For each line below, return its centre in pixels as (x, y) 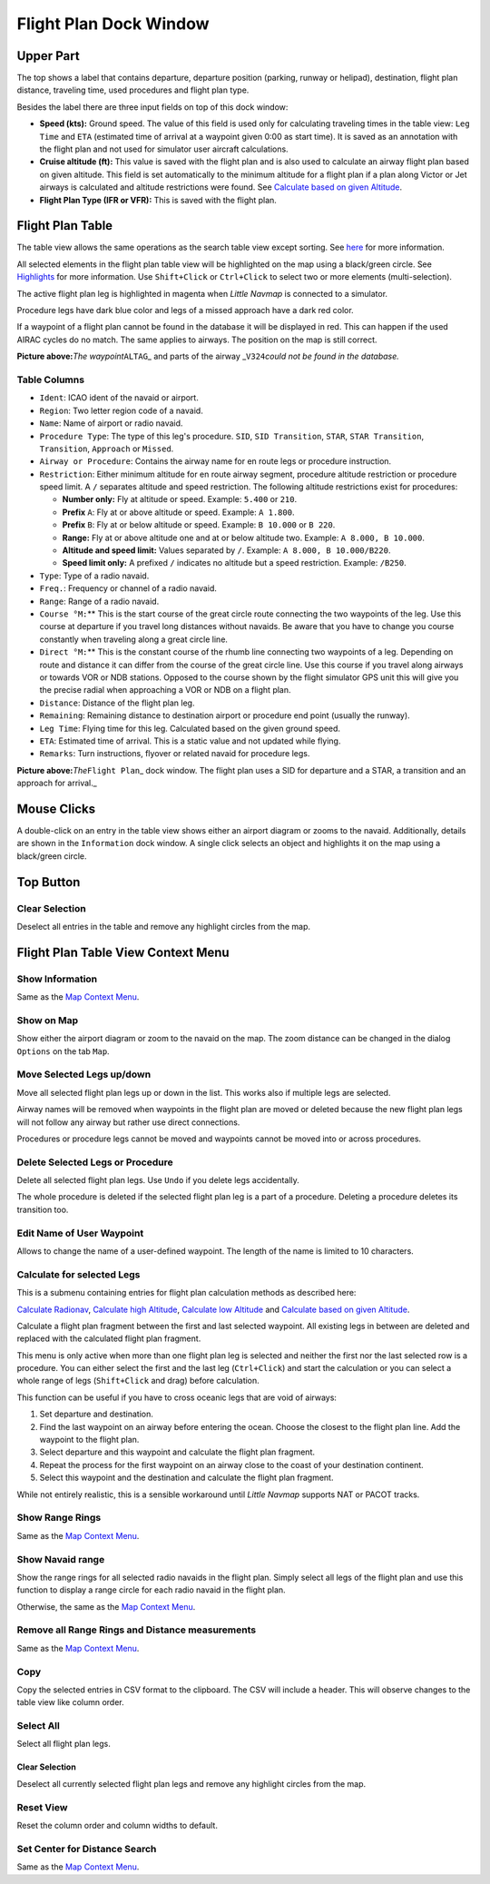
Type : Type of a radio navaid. (94, 576)
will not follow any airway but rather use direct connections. (128, 1122)
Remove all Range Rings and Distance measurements (137, 1630)
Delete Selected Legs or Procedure (95, 1162)
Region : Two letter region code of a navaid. (121, 410)
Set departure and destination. (96, 1414)
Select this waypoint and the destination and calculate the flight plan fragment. (186, 1478)
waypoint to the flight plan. (89, 1440)
